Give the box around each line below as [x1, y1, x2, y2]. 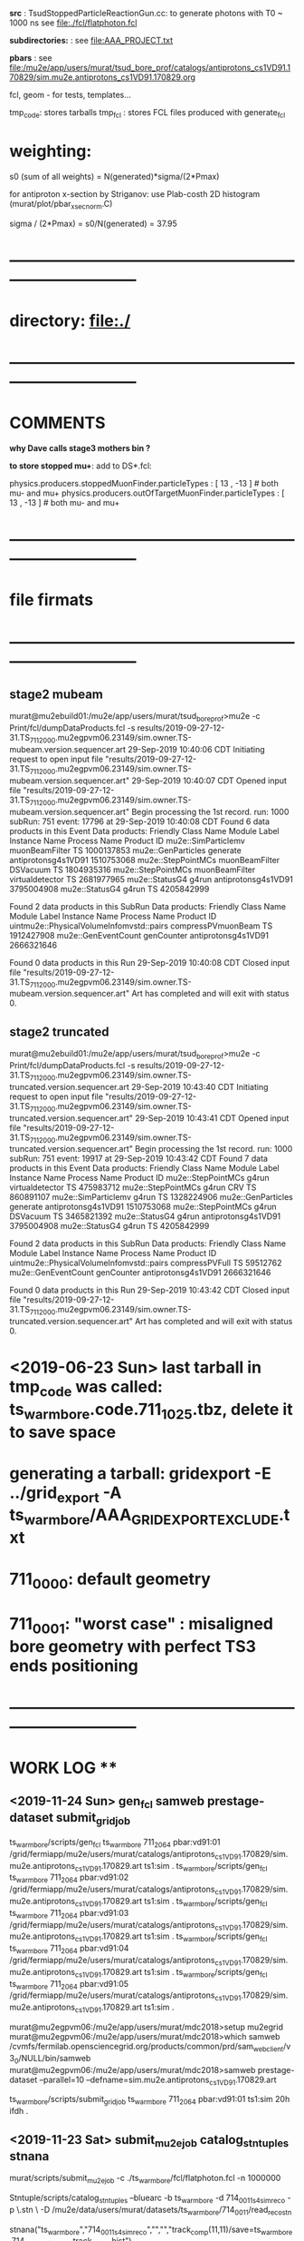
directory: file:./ [9, 310, 131, 330]
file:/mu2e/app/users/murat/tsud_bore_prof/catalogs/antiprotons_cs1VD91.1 [9, 63, 291, 73]
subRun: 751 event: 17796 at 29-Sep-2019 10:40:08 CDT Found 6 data [9, 816, 270, 827]
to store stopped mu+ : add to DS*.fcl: [9, 460, 152, 471]
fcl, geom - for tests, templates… [9, 90, 131, 100]
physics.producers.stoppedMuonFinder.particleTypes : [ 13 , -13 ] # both [9, 478, 279, 489]
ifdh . [9, 2106, 29, 2117]
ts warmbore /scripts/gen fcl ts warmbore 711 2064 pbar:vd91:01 [9, 1837, 221, 1850]
